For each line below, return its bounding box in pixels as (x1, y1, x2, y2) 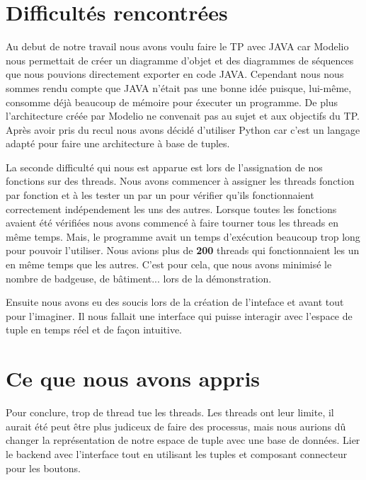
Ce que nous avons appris (6, 364, 261, 393)
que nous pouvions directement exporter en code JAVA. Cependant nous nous (6, 67, 344, 81)
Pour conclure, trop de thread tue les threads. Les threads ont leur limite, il (6, 405, 334, 420)
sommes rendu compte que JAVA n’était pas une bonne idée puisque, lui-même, (6, 80, 352, 95)
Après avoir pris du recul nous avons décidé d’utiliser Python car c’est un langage (6, 122, 360, 137)
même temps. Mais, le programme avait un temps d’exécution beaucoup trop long (6, 229, 360, 244)
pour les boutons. (6, 460, 81, 475)
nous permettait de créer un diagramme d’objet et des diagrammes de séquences (6, 52, 354, 67)
